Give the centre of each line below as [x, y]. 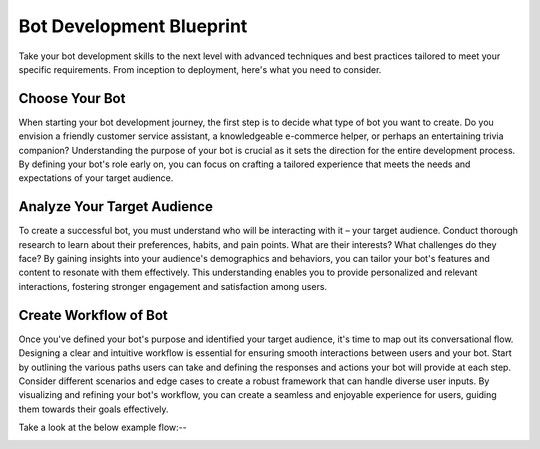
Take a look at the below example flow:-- [102, 427]
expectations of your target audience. [96, 178]
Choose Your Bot [72, 98]
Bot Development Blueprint [133, 26]
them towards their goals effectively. [93, 409]
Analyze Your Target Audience [116, 206]
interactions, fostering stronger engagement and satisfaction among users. [173, 286]
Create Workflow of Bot [93, 315]
